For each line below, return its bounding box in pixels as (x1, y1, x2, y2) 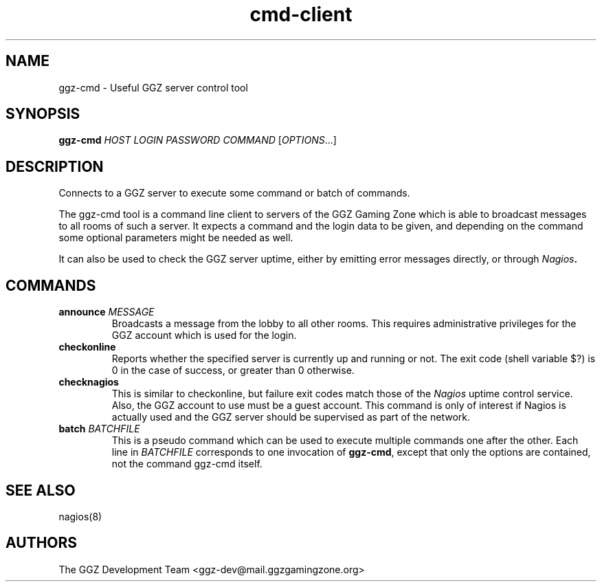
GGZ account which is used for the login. (111, 329, 297, 342)
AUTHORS (5, 534, 78, 552)
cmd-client (249, 3, 353, 26)
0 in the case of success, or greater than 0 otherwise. (111, 364, 355, 377)
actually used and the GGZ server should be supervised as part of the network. (111, 411, 470, 423)
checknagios (58, 376, 119, 388)
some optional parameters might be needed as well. (58, 232, 293, 244)
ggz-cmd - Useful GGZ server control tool (58, 81, 248, 93)
